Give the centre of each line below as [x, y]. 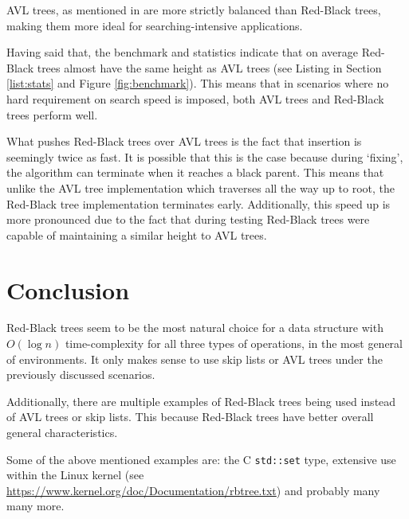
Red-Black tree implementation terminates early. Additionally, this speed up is [199, 203]
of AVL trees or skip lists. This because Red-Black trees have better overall [190, 417]
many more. [35, 506]
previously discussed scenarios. [81, 375]
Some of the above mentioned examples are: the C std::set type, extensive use [201, 459]
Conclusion [68, 289]
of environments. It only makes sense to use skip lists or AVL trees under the [195, 359]
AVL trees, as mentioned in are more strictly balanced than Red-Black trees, [194, 10]
